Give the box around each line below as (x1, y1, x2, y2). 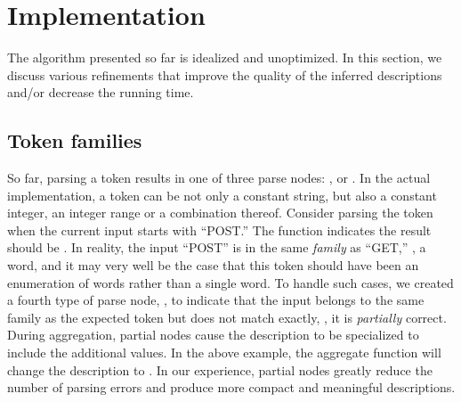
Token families (7, 127, 142, 154)
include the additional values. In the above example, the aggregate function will (7, 343, 441, 362)
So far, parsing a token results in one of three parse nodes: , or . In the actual (7, 168, 431, 187)
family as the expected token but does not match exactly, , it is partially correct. (7, 308, 447, 326)
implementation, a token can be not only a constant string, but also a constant (7, 185, 437, 204)
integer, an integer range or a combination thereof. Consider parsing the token (7, 203, 433, 222)
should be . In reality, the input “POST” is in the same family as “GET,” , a (7, 238, 426, 257)
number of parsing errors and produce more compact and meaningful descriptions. (7, 378, 456, 397)
